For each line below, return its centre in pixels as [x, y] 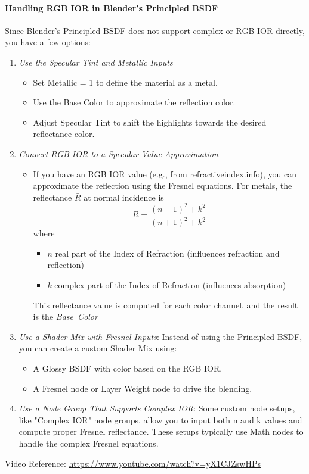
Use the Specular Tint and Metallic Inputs [96, 62]
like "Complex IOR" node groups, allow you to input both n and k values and [160, 420]
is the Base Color [65, 316]
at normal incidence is [124, 197]
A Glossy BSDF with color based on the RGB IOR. [128, 368]
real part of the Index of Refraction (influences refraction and [167, 253]
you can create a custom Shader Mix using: [98, 348]
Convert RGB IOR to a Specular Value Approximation [118, 153]
